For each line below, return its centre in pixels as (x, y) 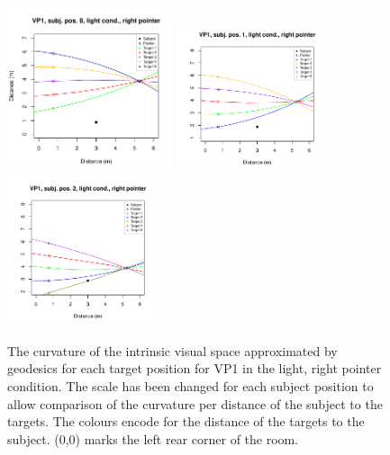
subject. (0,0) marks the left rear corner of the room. (153, 438)
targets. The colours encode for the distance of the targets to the (186, 421)
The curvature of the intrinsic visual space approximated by (172, 350)
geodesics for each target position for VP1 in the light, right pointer (195, 368)
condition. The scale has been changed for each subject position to (190, 385)
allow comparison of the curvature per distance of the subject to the (195, 403)
